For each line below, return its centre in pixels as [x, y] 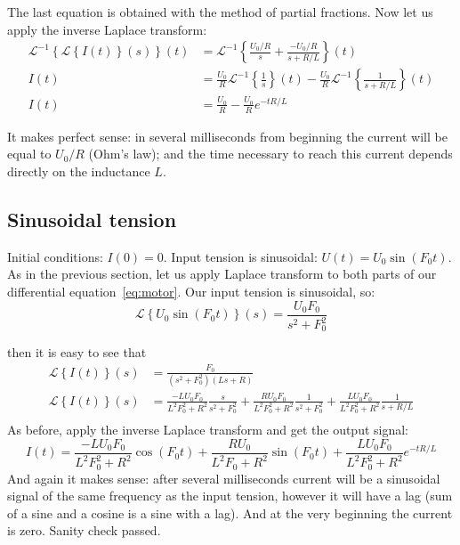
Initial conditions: [55, 256]
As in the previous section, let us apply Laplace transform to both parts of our [222, 274]
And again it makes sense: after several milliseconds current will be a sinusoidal [224, 478]
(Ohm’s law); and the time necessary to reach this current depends [270, 154]
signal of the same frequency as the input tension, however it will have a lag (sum [230, 496]
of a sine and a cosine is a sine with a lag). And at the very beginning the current [230, 512]
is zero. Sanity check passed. [84, 530]
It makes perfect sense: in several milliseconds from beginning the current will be [227, 136]
